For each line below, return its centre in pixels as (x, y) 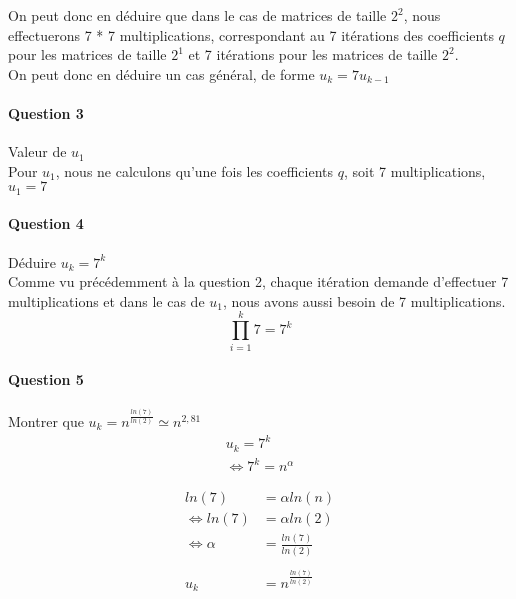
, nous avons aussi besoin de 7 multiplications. (364, 300)
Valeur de (37, 151)
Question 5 (46, 379)
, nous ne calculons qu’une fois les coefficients (194, 170)
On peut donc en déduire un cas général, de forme (161, 73)
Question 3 (46, 112)
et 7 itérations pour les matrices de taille (313, 54)
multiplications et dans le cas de (106, 300)
